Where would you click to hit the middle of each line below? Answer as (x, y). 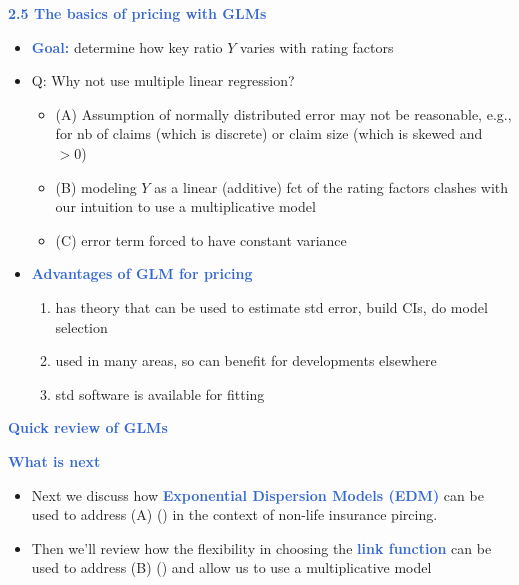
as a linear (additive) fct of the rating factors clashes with (331, 186)
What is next (54, 460)
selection (81, 326)
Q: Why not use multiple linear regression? (163, 80)
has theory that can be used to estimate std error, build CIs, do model (271, 306)
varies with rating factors (317, 46)
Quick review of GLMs (88, 427)
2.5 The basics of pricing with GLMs (137, 13)
